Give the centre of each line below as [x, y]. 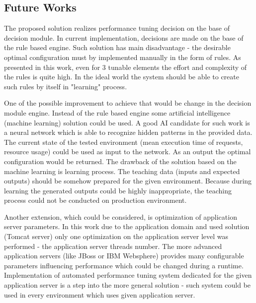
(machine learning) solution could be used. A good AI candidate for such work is [127, 122]
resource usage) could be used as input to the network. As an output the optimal [128, 151]
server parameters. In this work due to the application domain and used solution [127, 226]
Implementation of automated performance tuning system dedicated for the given [128, 275]
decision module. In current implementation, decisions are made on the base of [124, 37]
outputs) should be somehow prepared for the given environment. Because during [128, 181]
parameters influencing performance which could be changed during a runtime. [124, 265]
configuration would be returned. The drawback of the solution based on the [120, 161]
